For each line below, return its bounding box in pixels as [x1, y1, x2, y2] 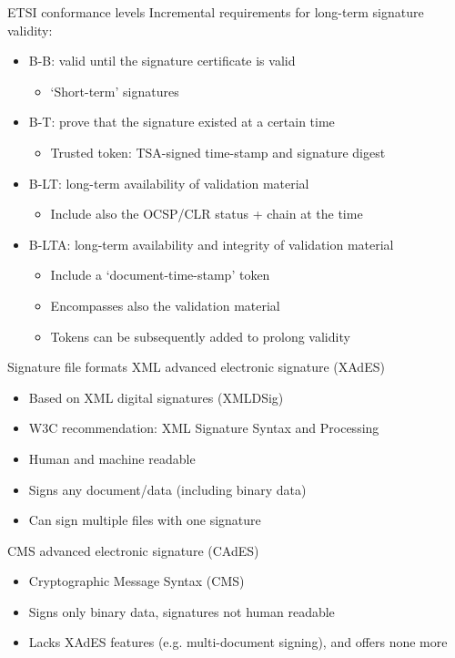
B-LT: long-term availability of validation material [28, 173, 309, 192]
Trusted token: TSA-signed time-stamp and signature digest [50, 142, 386, 161]
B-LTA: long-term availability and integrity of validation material [28, 234, 394, 253]
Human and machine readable [28, 448, 196, 468]
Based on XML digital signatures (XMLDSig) [28, 387, 284, 406]
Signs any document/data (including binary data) [28, 479, 307, 499]
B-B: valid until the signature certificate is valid [28, 51, 296, 70]
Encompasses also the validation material [50, 295, 280, 314]
